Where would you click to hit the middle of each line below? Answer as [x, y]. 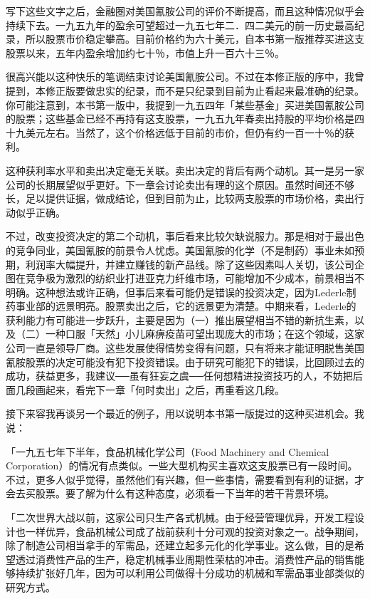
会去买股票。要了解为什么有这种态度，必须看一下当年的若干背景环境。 [170, 493]
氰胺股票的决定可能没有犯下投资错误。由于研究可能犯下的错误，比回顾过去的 [185, 361]
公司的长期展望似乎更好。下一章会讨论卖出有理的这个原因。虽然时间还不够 [180, 184]
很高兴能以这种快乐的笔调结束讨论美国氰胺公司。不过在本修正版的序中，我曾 [185, 77]
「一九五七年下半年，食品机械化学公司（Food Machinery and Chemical [168, 451]
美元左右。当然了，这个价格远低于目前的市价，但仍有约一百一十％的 [185, 132]
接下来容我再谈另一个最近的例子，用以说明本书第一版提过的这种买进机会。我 [185, 413]
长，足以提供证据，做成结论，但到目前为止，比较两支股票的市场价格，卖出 [180, 198]
